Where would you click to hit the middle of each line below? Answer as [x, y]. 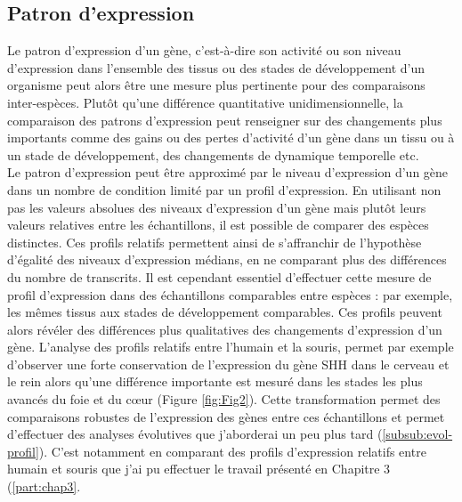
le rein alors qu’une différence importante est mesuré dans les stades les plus [215, 381]
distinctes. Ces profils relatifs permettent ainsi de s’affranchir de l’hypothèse [215, 242]
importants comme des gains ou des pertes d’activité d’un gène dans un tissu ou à [231, 138]
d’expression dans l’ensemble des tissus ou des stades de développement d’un [216, 67]
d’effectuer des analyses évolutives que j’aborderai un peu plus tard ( [195, 434]
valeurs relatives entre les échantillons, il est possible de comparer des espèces [218, 225]
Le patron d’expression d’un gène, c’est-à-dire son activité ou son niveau [204, 50]
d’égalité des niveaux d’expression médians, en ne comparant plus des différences [227, 259]
